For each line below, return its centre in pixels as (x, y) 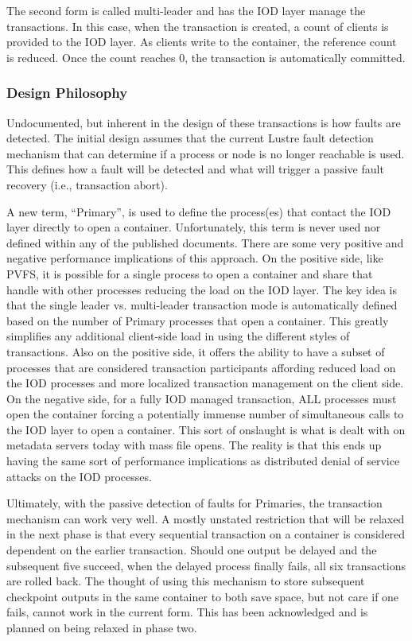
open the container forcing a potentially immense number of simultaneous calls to (205, 414)
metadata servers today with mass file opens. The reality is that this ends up (194, 445)
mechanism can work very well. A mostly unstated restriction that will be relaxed (206, 518)
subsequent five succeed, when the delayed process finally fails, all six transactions (206, 565)
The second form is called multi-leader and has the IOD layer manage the (186, 10)
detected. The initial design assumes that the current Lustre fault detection (190, 138)
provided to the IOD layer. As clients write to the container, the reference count (202, 42)
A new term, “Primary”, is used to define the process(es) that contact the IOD (199, 211)
